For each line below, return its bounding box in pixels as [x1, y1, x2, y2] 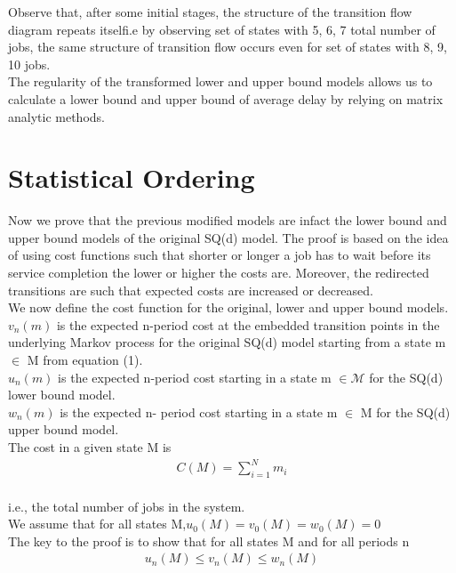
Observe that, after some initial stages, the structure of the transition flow [8, 3, 412, 20]
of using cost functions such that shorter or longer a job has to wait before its [8, 246, 431, 264]
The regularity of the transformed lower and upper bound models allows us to [8, 72, 433, 91]
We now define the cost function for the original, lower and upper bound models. [8, 298, 449, 317]
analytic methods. [8, 107, 105, 125]
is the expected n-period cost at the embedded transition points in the [56, 315, 440, 334]
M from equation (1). [27, 351, 143, 369]
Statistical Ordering [8, 159, 255, 196]
